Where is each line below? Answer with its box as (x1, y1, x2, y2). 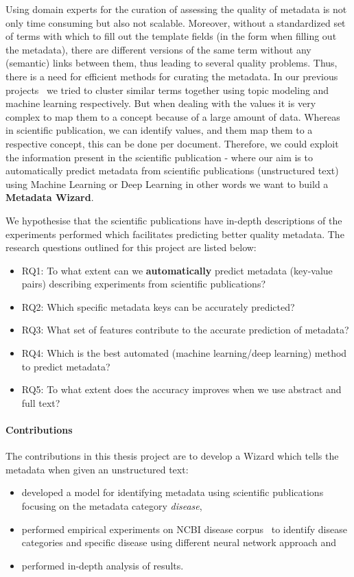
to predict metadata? (21, 359, 110, 373)
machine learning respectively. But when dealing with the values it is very (5, 96, 316, 110)
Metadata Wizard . (5, 190, 94, 204)
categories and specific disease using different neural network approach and (21, 535, 337, 550)
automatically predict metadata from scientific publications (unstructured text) (5, 163, 339, 178)
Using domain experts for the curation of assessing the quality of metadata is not (5, 2, 347, 16)
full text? (21, 395, 60, 410)
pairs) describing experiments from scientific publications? (21, 276, 266, 291)
